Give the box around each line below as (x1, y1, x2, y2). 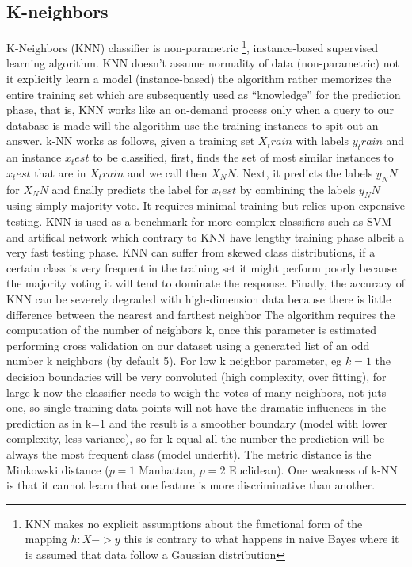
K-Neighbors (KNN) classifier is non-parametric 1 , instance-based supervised (6, 37, 379, 55)
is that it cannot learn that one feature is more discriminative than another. (6, 477, 376, 493)
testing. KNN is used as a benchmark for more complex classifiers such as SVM (6, 213, 392, 229)
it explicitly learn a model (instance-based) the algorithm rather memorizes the (6, 70, 391, 87)
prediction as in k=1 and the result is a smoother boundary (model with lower (6, 414, 387, 431)
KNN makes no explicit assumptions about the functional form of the (25, 515, 363, 531)
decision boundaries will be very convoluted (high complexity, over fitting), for (6, 367, 387, 384)
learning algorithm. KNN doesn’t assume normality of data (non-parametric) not (6, 55, 399, 71)
